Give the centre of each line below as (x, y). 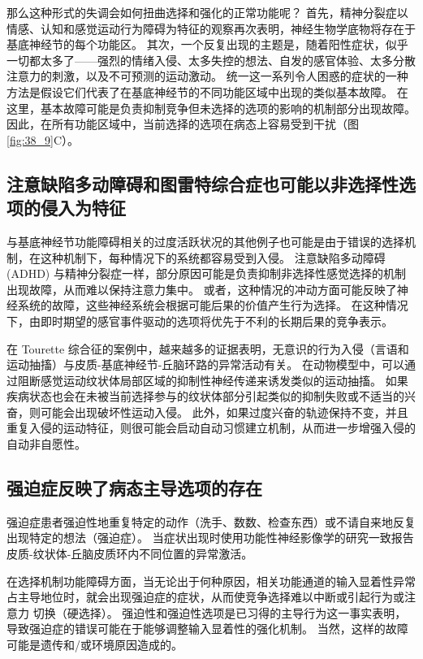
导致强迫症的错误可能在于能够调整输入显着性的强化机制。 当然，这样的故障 (207, 629)
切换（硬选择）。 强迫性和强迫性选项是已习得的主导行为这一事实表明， (220, 612)
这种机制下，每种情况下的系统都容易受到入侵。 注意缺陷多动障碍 (213, 257)
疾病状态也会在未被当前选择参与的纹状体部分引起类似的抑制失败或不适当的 (205, 396)
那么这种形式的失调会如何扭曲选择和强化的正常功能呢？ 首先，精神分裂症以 (207, 12)
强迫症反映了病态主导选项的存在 (134, 488)
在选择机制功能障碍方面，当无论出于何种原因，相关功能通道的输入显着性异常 (211, 581)
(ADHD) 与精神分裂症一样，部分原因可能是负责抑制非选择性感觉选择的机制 (206, 273)
